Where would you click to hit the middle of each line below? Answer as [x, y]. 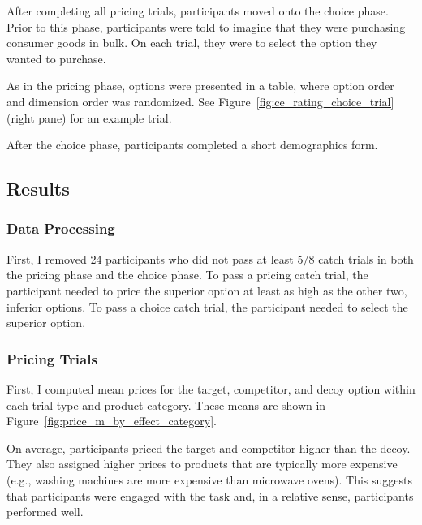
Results [38, 189]
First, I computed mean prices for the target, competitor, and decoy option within [211, 388]
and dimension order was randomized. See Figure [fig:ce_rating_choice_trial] [200, 101]
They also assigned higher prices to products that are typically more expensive [202, 464]
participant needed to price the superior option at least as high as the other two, [207, 290]
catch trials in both [366, 258]
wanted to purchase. [56, 58]
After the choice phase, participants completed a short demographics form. [192, 145]
